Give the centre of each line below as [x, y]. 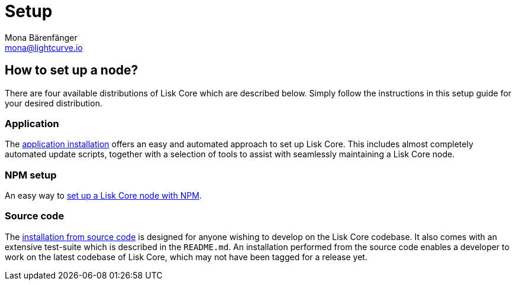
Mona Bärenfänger [41, 37]
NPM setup [31, 175]
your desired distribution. [54, 103]
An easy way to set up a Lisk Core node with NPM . [103, 196]
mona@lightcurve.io [44, 47]
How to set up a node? [72, 70]
